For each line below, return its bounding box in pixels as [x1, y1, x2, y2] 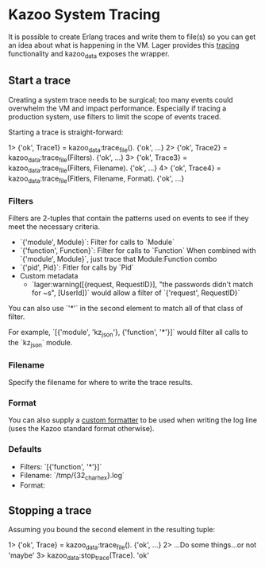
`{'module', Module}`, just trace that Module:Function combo [19, 255, 217, 264]
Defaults [8, 444, 42, 455]
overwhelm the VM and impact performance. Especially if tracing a [8, 103, 227, 113]
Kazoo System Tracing [8, 6, 161, 24]
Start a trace [8, 74, 71, 88]
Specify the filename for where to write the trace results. [8, 377, 193, 387]
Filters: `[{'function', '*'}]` [19, 461, 102, 471]
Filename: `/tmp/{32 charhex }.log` [19, 470, 125, 482]
